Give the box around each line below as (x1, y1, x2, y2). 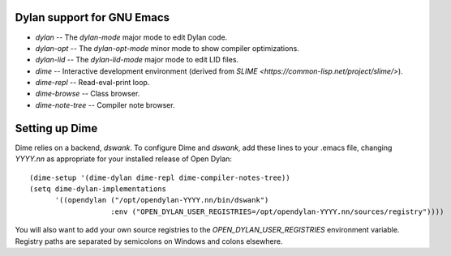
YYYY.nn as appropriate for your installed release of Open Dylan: (15, 154, 233, 164)
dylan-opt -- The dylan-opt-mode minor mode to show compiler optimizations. (35, 43, 299, 53)
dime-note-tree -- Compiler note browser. (35, 100, 175, 109)
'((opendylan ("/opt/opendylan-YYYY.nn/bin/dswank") (54, 195, 269, 205)
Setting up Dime (15, 122, 98, 135)
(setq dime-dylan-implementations (29, 184, 166, 194)
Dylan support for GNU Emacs (15, 11, 170, 24)
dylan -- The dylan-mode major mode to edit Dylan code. (35, 32, 228, 42)
